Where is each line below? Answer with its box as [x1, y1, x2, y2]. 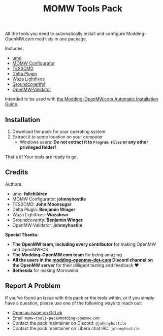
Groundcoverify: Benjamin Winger [12, 217, 83, 223]
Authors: [5, 181, 23, 187]
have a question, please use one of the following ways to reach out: [5, 300, 142, 306]
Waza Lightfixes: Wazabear [12, 211, 69, 217]
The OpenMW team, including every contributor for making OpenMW [12, 241, 156, 247]
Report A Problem [5, 282, 61, 290]
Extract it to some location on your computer [12, 134, 103, 139]
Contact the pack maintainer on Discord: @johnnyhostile [12, 320, 127, 326]
